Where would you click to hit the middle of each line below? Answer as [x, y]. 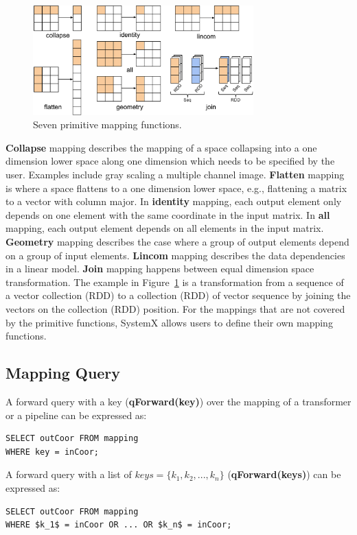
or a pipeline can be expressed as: [76, 415]
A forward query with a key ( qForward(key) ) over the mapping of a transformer [178, 401]
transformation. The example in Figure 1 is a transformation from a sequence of [175, 282]
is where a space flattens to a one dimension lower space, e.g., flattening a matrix [176, 188]
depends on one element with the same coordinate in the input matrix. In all [168, 214]
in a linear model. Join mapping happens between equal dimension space [160, 269]
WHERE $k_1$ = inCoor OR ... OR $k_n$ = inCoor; [119, 525]
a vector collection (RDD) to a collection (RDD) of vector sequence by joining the [178, 295]
